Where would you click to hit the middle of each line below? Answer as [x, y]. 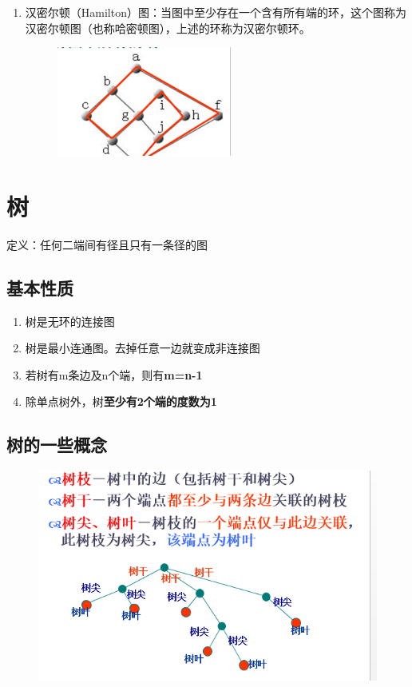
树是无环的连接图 [70, 321]
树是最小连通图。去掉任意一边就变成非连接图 [143, 348]
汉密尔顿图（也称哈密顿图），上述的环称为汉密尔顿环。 [168, 28]
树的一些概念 [57, 445]
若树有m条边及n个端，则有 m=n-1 [114, 374]
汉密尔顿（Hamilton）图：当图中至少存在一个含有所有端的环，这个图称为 [216, 12]
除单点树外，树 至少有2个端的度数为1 [121, 401]
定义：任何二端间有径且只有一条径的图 [107, 244]
